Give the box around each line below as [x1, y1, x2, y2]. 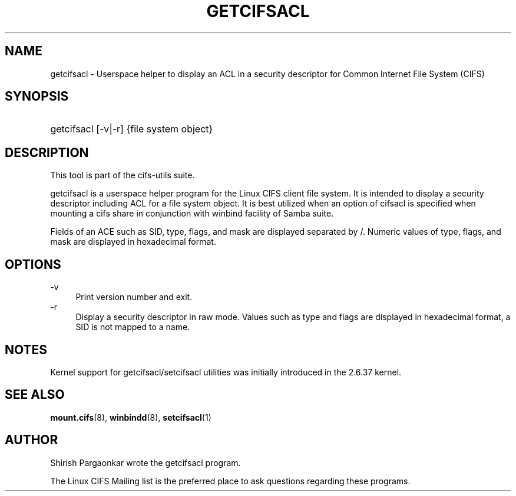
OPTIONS [5, 257, 61, 272]
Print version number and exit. [75, 292, 193, 302]
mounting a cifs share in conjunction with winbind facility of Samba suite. [50, 208, 334, 219]
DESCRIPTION [5, 145, 89, 160]
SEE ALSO [5, 387, 65, 402]
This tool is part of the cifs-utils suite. [50, 170, 195, 181]
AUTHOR [5, 432, 58, 448]
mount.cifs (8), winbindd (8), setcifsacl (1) [50, 412, 211, 422]
